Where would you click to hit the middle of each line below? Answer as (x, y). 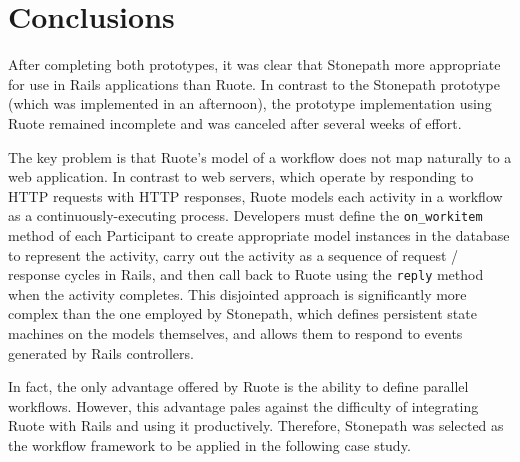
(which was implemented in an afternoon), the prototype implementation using (250, 103)
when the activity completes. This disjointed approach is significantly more (237, 293)
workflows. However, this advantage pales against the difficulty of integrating (243, 405)
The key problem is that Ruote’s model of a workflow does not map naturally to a (260, 156)
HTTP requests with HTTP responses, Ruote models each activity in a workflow (255, 195)
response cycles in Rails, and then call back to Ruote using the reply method (246, 274)
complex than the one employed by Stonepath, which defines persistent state (242, 313)
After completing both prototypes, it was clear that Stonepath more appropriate (254, 64)
